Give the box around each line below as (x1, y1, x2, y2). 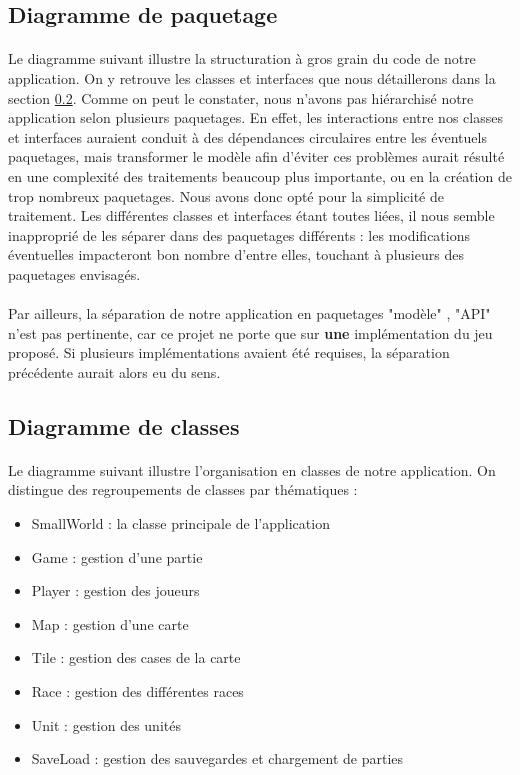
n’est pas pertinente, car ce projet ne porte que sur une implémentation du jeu (8, 322, 493, 343)
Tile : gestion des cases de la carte (31, 647, 241, 668)
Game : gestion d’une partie (31, 546, 203, 567)
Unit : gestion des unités (31, 714, 181, 735)
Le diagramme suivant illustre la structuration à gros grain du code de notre (8, 48, 476, 69)
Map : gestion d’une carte (31, 613, 189, 634)
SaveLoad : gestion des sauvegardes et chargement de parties (31, 748, 404, 769)
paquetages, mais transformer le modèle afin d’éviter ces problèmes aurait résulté (8, 146, 505, 167)
